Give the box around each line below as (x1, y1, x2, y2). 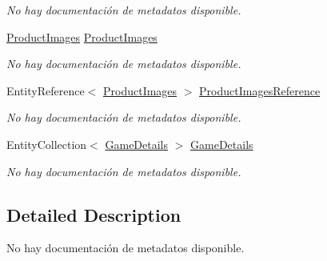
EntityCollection (6, 135, 87, 152)
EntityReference (6, 82, 85, 98)
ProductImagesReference (199, 82, 321, 98)
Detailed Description (6, 202, 181, 227)
